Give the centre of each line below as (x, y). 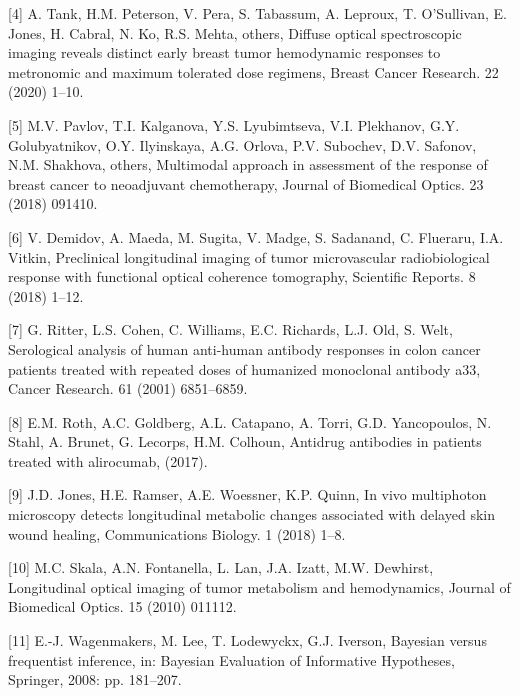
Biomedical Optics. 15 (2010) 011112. (122, 606)
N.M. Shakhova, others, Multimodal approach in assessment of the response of (248, 164)
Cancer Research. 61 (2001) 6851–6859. (128, 388)
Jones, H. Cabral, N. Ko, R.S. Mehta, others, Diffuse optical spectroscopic (235, 32)
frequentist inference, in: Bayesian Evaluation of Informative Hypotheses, (231, 659)
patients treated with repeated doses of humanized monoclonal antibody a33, (244, 368)
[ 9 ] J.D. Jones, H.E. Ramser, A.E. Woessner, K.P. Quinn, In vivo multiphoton (247, 494)
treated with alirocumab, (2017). (108, 460)
